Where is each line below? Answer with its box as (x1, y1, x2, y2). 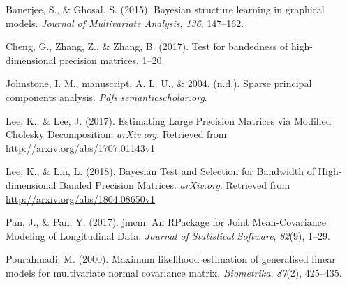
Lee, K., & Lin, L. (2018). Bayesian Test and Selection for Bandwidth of (6, 164, 315, 178)
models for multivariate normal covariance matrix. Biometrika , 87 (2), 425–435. (6, 265, 342, 279)
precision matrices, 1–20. (59, 52, 165, 67)
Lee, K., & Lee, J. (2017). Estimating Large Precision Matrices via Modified (6, 113, 332, 128)
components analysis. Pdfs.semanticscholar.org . (6, 89, 207, 104)
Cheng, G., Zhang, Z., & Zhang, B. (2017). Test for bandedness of (6, 39, 288, 54)
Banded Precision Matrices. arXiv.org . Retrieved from (59, 177, 290, 192)
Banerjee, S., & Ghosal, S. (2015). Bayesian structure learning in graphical (6, 2, 325, 16)
